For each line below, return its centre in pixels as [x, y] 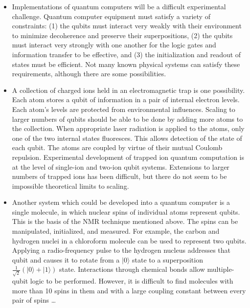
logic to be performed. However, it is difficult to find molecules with [132, 281]
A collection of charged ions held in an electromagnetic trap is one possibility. [128, 90]
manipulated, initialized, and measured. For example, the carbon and [116, 231]
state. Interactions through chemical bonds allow [132, 269]
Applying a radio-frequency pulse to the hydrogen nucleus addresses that [121, 250]
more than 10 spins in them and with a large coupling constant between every [129, 290]
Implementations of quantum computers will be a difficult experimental [119, 6]
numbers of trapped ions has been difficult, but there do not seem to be [119, 176]
